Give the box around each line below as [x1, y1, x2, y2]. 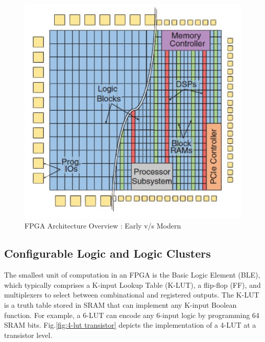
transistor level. [4, 329, 53, 340]
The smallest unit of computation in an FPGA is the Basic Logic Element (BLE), [4, 269, 260, 280]
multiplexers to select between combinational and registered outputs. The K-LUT [4, 289, 259, 300]
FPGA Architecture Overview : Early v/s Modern [25, 220, 181, 231]
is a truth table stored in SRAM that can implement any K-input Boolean [4, 299, 237, 310]
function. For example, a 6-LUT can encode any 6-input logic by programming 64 [4, 309, 259, 320]
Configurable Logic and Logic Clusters [4, 245, 211, 261]
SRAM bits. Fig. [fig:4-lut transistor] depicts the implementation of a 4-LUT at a [4, 320, 256, 330]
